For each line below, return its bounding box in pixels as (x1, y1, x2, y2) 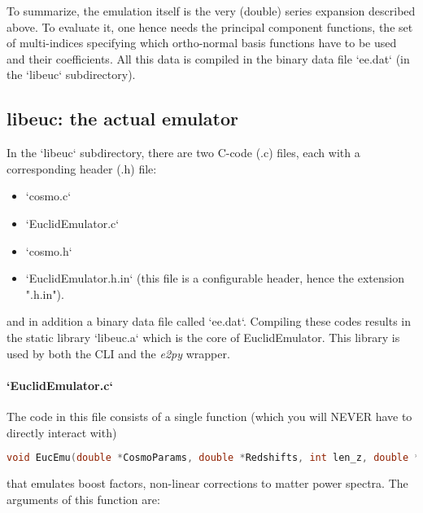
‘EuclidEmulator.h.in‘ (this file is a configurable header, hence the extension (25, 270, 404, 287)
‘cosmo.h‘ (25, 242, 72, 259)
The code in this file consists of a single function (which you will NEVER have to (7, 407, 412, 424)
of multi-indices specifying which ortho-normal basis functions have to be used (7, 34, 397, 51)
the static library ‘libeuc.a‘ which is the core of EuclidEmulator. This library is (7, 328, 400, 345)
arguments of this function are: (7, 490, 160, 507)
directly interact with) (7, 423, 117, 441)
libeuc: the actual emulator (7, 106, 238, 131)
